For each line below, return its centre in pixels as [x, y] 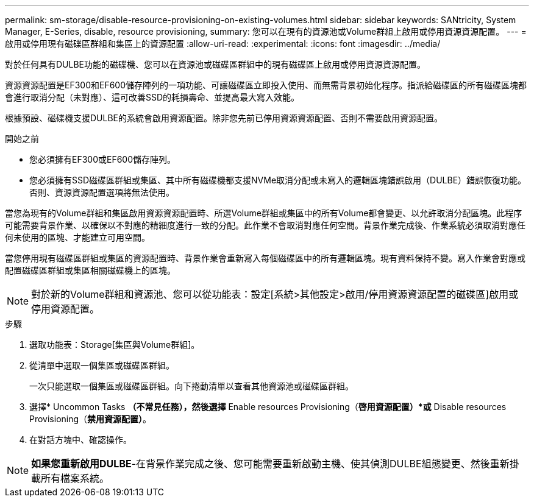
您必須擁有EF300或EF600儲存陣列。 [103, 159]
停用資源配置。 [66, 309]
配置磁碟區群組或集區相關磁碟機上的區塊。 [90, 270]
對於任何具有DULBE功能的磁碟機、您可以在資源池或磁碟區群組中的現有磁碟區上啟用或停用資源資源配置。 [215, 64]
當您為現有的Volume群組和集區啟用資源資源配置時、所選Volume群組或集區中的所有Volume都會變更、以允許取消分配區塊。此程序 [264, 213]
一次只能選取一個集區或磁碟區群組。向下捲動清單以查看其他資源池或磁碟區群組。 [191, 386]
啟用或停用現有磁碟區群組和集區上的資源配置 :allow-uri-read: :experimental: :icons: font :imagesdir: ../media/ [223, 44]
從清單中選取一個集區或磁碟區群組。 [102, 365]
